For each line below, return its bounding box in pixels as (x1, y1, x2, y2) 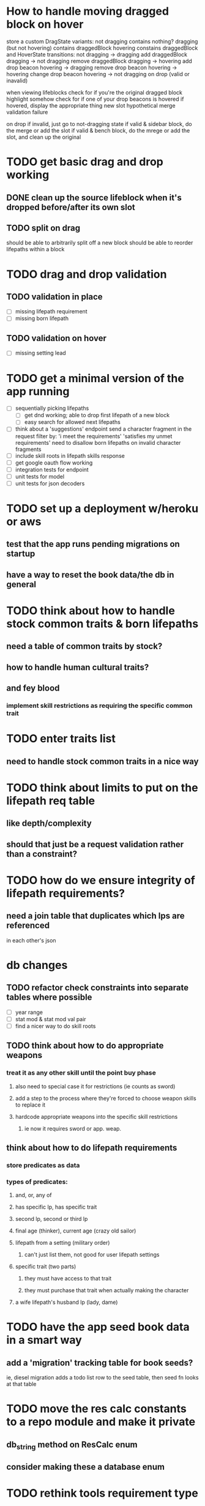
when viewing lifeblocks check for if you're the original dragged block (6, 88, 182, 96)
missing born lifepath (15, 315, 69, 322)
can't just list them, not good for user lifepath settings (24, 1251, 160, 1258)
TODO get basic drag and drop (6, 155, 164, 169)
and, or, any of (15, 1191, 52, 1199)
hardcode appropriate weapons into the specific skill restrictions (15, 1113, 178, 1120)
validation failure (6, 108, 48, 116)
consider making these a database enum (6, 1462, 165, 1472)
